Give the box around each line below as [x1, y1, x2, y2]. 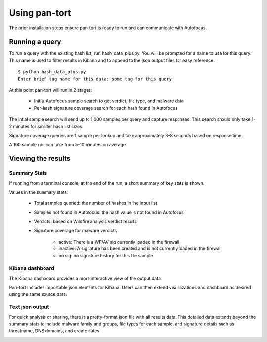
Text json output [9, 303, 49, 310]
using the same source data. [9, 291, 67, 297]
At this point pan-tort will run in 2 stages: [9, 87, 92, 93]
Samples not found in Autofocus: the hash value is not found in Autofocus [34, 209, 184, 215]
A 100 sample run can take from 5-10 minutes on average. [9, 142, 127, 147]
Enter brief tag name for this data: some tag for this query [18, 76, 172, 82]
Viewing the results [9, 154, 71, 163]
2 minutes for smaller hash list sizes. [9, 123, 84, 129]
